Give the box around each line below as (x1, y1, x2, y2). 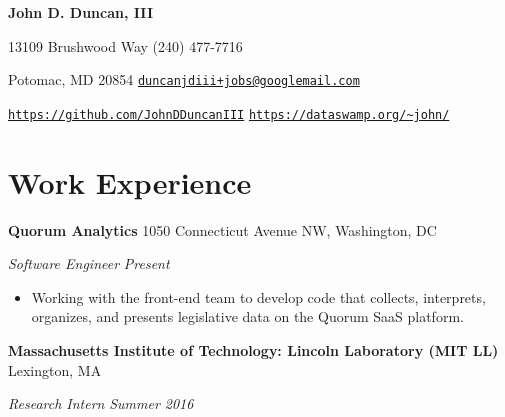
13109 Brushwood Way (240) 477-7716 (8, 35, 243, 56)
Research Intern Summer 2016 (8, 393, 194, 414)
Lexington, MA (8, 359, 102, 380)
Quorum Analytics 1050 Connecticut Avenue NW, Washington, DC (8, 219, 437, 240)
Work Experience (8, 161, 252, 202)
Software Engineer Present (8, 253, 170, 274)
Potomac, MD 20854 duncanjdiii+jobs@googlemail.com (8, 69, 360, 90)
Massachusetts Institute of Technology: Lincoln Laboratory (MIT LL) (8, 340, 499, 360)
